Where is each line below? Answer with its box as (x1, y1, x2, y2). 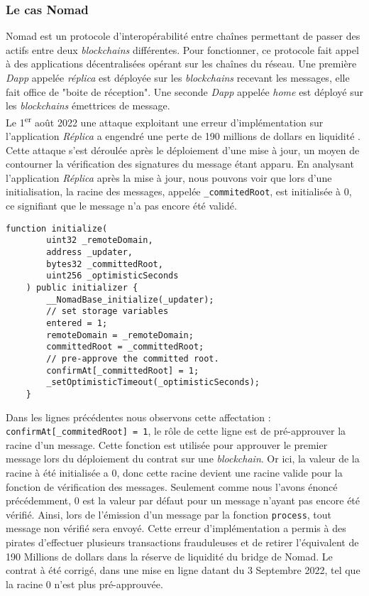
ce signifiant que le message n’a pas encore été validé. (6, 198, 237, 213)
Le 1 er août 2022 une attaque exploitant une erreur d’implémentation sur (6, 112, 324, 129)
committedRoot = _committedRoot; (46, 342, 204, 352)
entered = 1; (46, 318, 108, 328)
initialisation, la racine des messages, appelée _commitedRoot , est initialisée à (6, 184, 341, 199)
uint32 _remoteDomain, (46, 235, 153, 246)
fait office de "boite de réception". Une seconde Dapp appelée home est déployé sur (6, 84, 363, 99)
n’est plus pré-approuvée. (54, 576, 163, 591)
